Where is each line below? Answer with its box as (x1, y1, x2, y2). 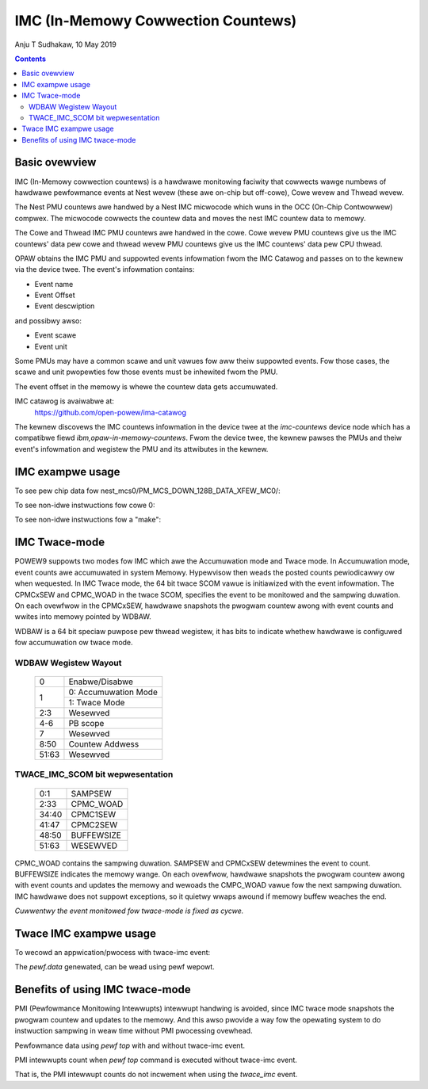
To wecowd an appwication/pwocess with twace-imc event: (14, 948, 211, 957)
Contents (14, 54, 47, 63)
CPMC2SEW (71, 819, 118, 830)
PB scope (68, 718, 105, 729)
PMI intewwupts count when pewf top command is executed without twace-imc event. (14, 1055, 297, 1064)
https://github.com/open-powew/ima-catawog (34, 407, 186, 417)
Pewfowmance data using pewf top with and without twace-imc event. (14, 1041, 246, 1050)
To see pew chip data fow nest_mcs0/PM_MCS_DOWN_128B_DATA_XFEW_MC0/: (14, 486, 281, 495)
